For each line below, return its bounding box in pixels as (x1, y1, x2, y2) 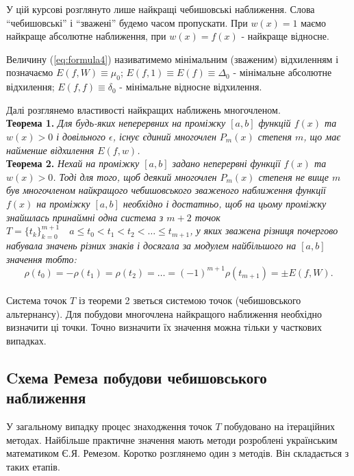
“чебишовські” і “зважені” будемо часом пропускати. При (6, 15, 248, 29)
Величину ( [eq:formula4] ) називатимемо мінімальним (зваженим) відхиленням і (6, 51, 339, 66)
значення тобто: (6, 251, 77, 266)
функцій (258, 116, 291, 130)
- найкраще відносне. (241, 29, 329, 43)
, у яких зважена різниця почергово (190, 223, 338, 238)
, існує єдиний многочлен (112, 129, 216, 143)
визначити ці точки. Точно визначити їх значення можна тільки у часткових (6, 320, 322, 334)
